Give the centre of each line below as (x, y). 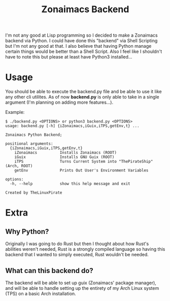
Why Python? (27, 232)
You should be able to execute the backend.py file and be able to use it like (83, 92)
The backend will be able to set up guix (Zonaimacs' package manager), (81, 283)
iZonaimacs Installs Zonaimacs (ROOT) (65, 153)
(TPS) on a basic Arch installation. (41, 293)
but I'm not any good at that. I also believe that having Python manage (78, 46)
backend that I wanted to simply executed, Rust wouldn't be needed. (77, 255)
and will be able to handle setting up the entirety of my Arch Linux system (82, 288)
